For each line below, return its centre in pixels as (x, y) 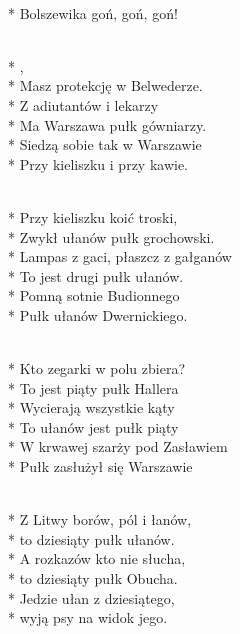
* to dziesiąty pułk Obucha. (93, 578)
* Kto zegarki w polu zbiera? (97, 368)
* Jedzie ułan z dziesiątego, (91, 597)
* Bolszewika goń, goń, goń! (93, 12)
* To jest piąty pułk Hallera (93, 387)
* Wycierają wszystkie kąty (91, 407)
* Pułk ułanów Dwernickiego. (98, 314)
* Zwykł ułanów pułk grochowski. (111, 236)
